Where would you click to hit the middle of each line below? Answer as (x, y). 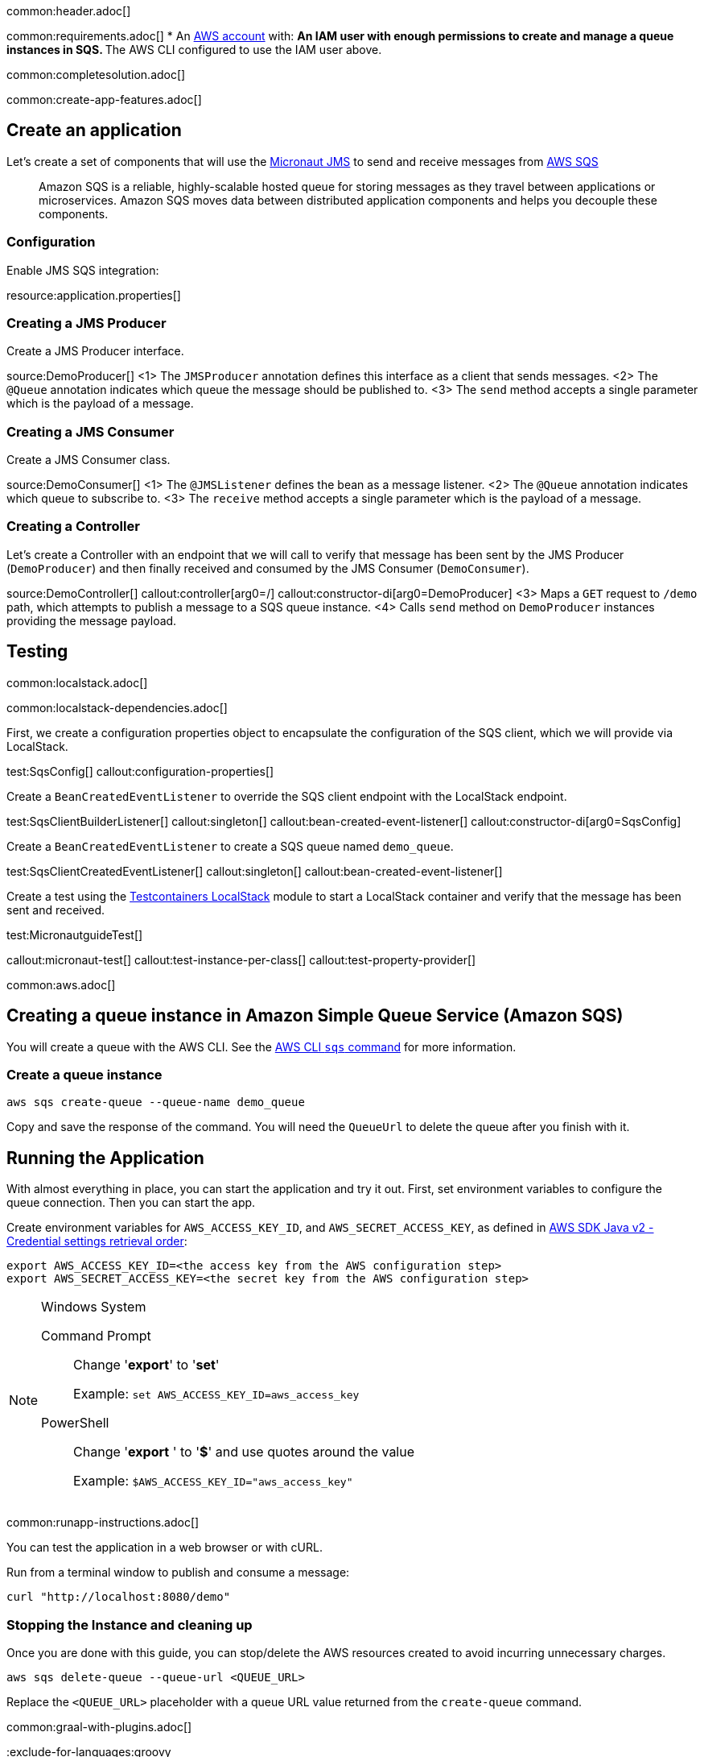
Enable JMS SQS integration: (83, 270)
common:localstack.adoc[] (77, 682)
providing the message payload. (92, 620)
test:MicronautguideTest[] (75, 934)
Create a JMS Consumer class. (89, 460)
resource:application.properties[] (94, 295)
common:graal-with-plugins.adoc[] (99, 1726)
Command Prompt (96, 1336)
